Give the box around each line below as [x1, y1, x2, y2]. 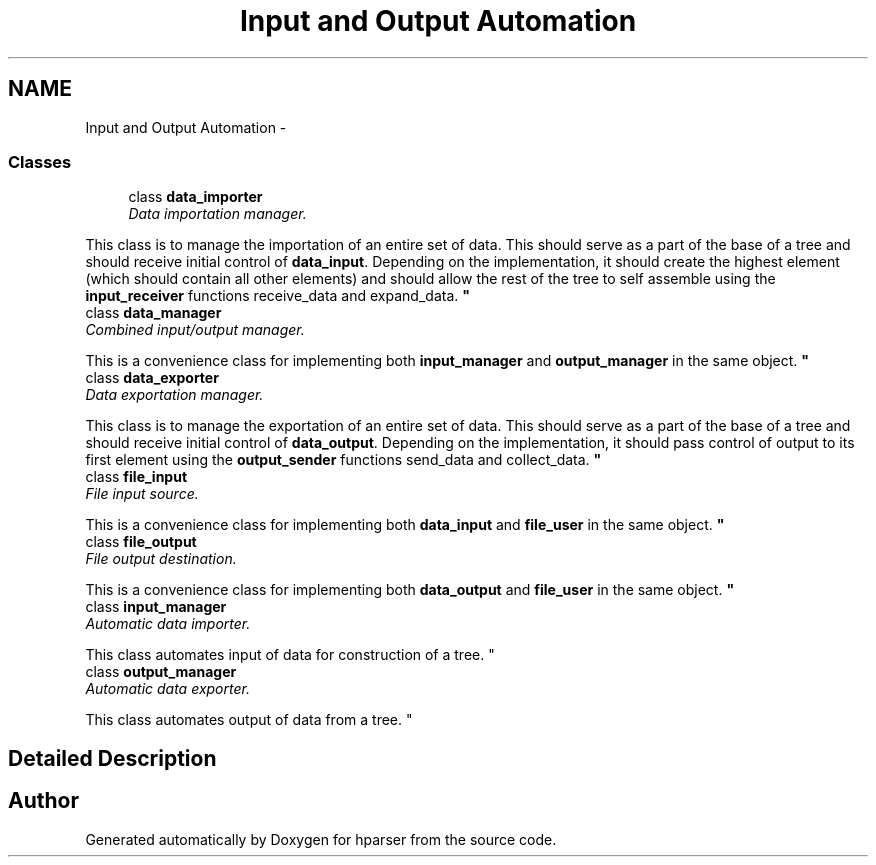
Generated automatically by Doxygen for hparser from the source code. [85, 830, 557, 848]
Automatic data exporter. [85, 680, 250, 698]
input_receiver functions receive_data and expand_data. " [85, 287, 470, 305]
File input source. [85, 485, 199, 503]
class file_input [85, 468, 188, 486]
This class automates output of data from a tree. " [85, 711, 413, 729]
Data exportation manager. [85, 386, 264, 404]
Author [8, 788, 79, 814]
